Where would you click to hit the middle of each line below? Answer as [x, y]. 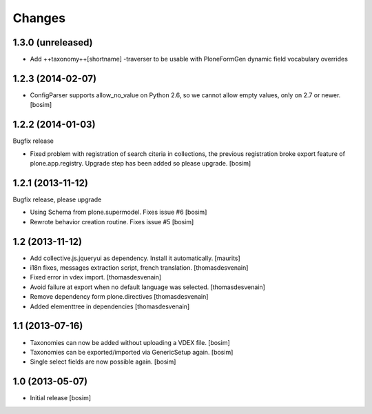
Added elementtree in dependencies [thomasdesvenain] [110, 306]
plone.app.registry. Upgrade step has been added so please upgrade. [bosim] [141, 164]
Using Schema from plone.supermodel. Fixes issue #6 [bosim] [118, 212]
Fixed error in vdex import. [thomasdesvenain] [96, 277]
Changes [39, 18]
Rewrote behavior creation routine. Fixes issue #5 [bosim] [112, 221]
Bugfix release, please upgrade [57, 199]
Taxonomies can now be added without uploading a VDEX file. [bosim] [130, 342]
